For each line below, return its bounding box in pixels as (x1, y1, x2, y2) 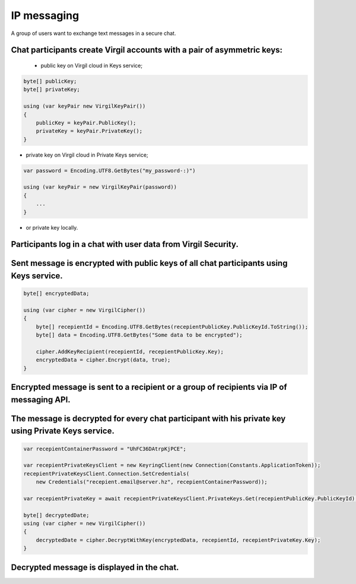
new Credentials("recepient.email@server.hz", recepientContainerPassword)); (36, 478, 268, 485)
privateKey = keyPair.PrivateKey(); (36, 128, 142, 135)
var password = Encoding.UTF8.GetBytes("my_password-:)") (23, 167, 196, 174)
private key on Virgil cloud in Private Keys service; (26, 151, 148, 158)
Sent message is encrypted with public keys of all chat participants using (11, 258, 288, 268)
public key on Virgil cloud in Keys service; (40, 62, 142, 69)
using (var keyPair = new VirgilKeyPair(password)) (23, 184, 177, 191)
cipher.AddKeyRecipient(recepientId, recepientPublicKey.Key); (36, 348, 224, 355)
